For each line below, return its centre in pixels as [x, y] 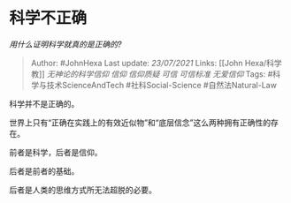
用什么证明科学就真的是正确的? [65, 44]
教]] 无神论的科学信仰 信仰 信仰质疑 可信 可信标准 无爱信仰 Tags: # [152, 74]
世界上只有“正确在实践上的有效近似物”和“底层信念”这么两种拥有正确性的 [140, 122]
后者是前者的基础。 [44, 171]
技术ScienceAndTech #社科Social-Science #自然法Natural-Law [161, 85]
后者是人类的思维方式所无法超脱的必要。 [83, 190]
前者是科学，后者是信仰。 [56, 152]
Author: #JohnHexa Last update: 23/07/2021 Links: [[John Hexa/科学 [157, 63]
